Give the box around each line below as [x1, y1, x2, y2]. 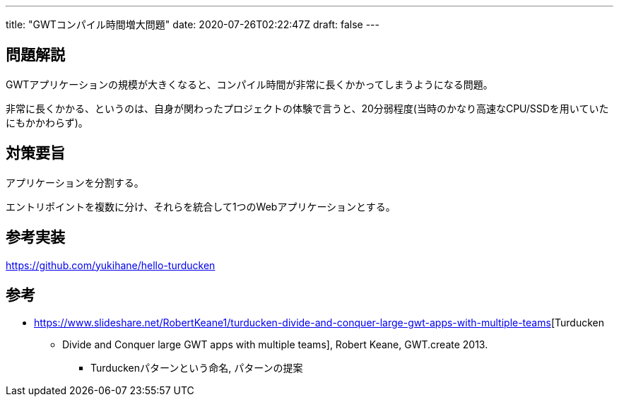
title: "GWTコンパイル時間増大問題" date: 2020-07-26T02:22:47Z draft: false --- [6, 18, 379, 30]
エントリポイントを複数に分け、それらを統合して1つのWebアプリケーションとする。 [6, 200, 396, 213]
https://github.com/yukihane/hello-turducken [6, 259, 216, 271]
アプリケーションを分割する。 [6, 176, 144, 189]
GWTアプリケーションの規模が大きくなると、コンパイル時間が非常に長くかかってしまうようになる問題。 [6, 78, 493, 90]
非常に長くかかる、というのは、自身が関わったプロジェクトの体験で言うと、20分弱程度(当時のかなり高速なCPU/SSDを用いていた [6, 102, 609, 114]
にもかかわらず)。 [6, 116, 88, 129]
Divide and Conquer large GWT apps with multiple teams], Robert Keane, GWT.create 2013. [62, 338, 488, 351]
